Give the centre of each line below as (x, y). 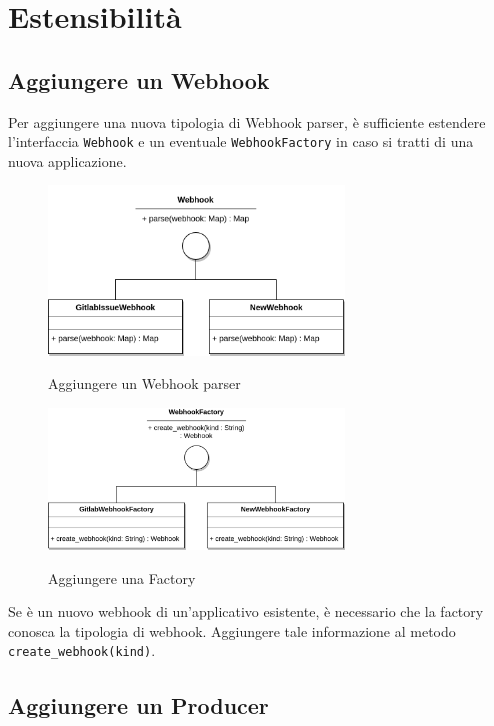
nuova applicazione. (67, 160)
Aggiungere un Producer (138, 704)
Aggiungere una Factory (122, 577)
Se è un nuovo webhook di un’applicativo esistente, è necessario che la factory (246, 611)
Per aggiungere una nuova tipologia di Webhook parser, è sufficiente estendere (247, 121)
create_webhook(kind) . (82, 650)
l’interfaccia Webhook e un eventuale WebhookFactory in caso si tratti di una (241, 141)
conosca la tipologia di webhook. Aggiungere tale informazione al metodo (232, 630)
